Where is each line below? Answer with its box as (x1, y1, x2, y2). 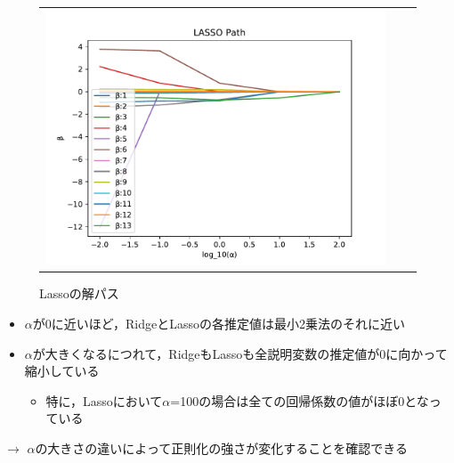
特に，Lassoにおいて (45, 391, 163, 410)
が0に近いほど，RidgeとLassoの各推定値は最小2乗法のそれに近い (32, 313, 406, 332)
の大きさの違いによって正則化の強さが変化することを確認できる (35, 438, 408, 457)
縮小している (24, 361, 100, 380)
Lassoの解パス (39, 284, 119, 303)
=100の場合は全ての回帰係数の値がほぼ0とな (170, 391, 429, 410)
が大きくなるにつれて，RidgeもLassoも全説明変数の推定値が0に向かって (32, 344, 448, 362)
